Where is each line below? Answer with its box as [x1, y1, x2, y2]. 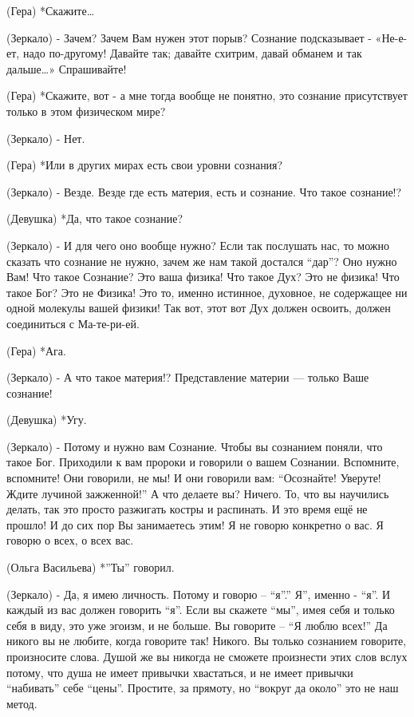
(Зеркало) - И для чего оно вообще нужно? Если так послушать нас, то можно [6, 236, 389, 253]
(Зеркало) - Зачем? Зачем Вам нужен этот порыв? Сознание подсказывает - [6, 29, 372, 46]
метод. [6, 695, 37, 711]
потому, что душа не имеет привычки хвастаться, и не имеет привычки [6, 664, 353, 680]
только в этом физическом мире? [6, 102, 166, 119]
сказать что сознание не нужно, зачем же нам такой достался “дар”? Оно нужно [6, 252, 397, 269]
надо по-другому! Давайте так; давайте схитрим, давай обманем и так [22, 45, 362, 61]
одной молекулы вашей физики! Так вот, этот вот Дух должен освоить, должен [6, 299, 391, 316]
